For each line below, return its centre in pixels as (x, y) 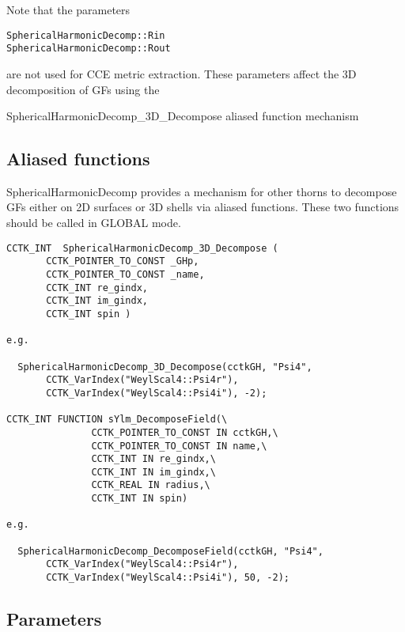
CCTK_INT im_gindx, (97, 301)
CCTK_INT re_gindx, (97, 288)
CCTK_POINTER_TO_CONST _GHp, (123, 261)
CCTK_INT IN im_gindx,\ (153, 472)
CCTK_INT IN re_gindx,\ (153, 459)
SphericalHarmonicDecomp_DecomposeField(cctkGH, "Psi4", (170, 551)
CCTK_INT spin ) (89, 314)
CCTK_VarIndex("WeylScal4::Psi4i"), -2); (157, 393)
